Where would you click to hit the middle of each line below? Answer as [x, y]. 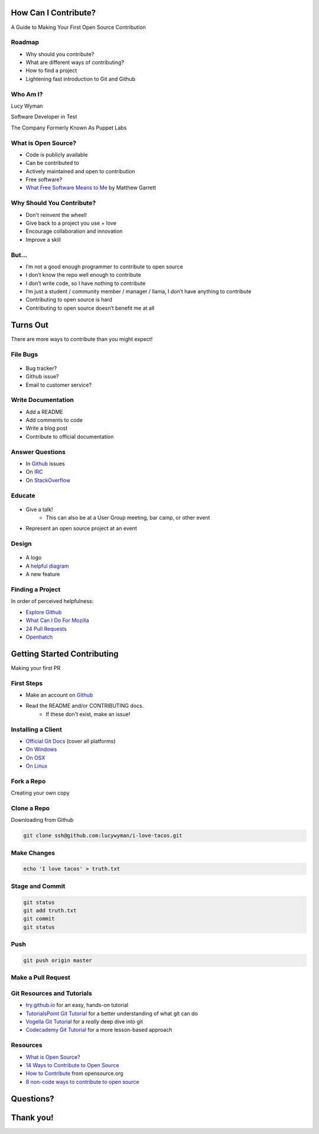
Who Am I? [27, 94]
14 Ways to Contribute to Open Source [72, 1065]
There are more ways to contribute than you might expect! [82, 339]
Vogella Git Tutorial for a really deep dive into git [84, 1021]
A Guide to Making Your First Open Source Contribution [78, 27]
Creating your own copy [40, 793]
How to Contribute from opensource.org [74, 1074]
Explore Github [44, 612]
